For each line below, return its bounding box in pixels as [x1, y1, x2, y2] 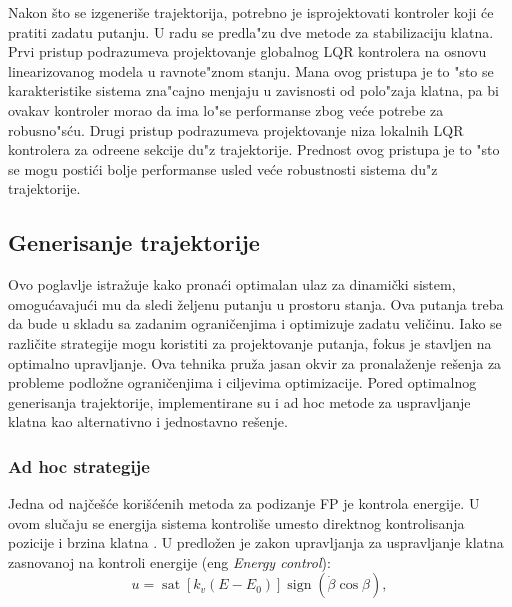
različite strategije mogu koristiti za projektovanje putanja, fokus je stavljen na [8, 332, 492, 353]
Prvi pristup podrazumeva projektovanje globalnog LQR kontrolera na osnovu [8, 41, 487, 62]
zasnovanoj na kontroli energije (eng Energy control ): [8, 551, 331, 572]
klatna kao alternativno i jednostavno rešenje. [8, 411, 288, 432]
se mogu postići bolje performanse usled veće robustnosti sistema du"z [8, 158, 438, 179]
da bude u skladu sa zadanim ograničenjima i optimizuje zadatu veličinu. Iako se [8, 313, 502, 334]
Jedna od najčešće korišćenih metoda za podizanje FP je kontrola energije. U [8, 493, 480, 514]
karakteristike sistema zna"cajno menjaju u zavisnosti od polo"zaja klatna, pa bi [8, 80, 499, 101]
